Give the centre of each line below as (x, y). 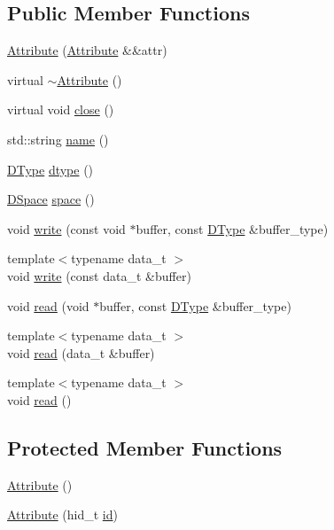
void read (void (48, 305)
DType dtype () (50, 169)
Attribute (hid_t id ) (62, 514)
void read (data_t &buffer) (81, 352)
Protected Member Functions (145, 447)
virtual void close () (61, 109)
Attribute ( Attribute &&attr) (87, 50)
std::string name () (58, 139)
